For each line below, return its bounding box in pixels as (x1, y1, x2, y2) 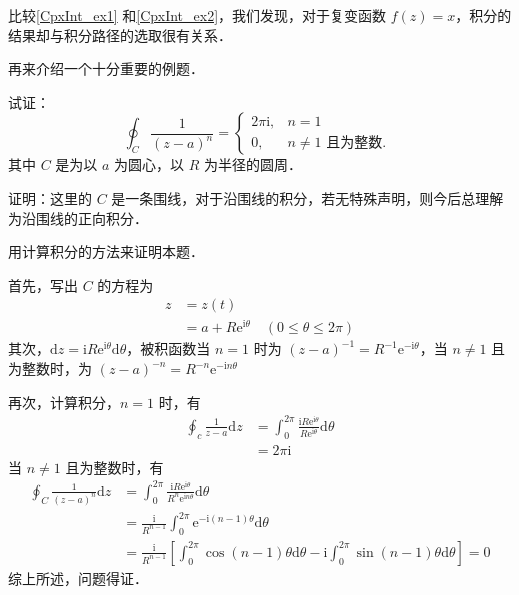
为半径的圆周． (204, 154, 303, 175)
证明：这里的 (8, 187, 92, 208)
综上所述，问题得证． (8, 567, 148, 588)
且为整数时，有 (65, 456, 164, 477)
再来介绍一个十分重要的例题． (8, 58, 204, 79)
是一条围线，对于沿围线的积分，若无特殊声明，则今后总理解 (111, 187, 504, 208)
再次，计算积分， (8, 391, 120, 412)
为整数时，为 (8, 358, 92, 379)
